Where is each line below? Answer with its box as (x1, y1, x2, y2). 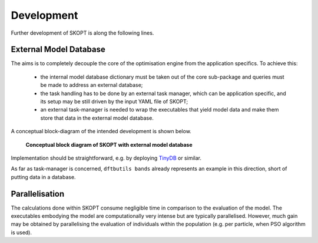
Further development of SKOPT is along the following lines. (11, 29, 154, 36)
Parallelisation (11, 188, 65, 199)
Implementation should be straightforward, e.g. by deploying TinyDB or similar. (11, 154, 201, 161)
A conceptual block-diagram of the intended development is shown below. (11, 128, 191, 135)
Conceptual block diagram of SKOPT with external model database (25, 141, 193, 148)
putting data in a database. (11, 173, 76, 180)
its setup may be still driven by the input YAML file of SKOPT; (40, 98, 188, 105)
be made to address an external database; (40, 82, 143, 89)
